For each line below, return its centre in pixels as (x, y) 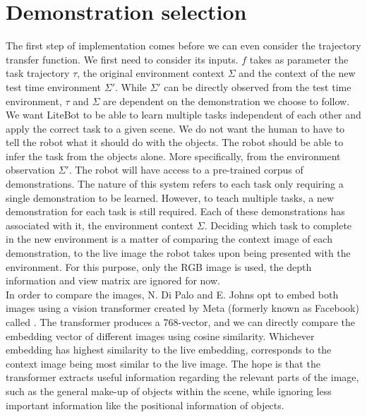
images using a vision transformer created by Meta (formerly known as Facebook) (182, 308)
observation (30, 170)
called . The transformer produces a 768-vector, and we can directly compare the (181, 322)
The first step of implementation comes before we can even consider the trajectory (183, 46)
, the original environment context (151, 73)
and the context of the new (297, 73)
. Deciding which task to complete (278, 225)
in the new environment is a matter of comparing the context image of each (169, 239)
